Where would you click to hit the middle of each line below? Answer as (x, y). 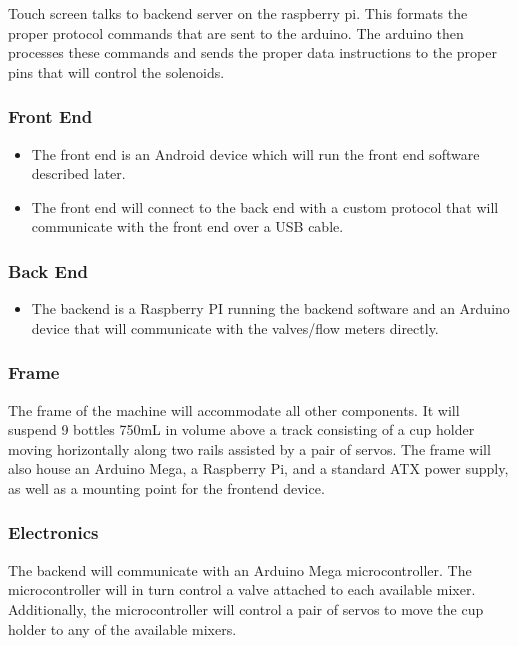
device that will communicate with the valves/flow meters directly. (235, 327)
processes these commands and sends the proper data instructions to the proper (252, 52)
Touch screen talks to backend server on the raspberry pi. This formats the (238, 13)
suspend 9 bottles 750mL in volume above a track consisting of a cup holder (241, 429)
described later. (78, 173)
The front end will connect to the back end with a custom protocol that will (265, 206)
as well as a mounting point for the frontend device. (166, 487)
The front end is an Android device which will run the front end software (255, 153)
